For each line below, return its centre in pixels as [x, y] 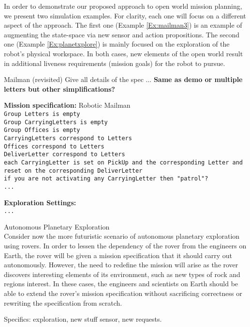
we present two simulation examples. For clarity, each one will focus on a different [125, 15]
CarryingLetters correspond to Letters [68, 138]
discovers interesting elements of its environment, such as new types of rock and [122, 274]
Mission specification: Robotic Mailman [67, 105]
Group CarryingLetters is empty [56, 122]
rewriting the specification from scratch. [63, 302]
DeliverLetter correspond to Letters [65, 155]
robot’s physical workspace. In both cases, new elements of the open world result [124, 53]
